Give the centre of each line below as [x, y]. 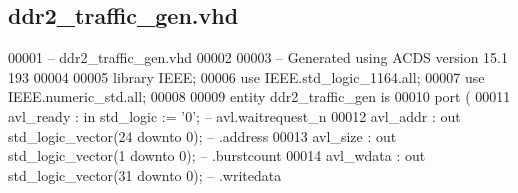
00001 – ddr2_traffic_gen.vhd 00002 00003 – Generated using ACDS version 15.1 [258, 57]
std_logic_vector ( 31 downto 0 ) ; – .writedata [145, 174]
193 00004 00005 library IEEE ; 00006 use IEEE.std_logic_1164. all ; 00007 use [246, 76]
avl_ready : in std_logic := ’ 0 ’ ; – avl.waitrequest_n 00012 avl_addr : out [234, 115]
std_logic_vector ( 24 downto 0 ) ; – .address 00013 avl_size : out [202, 135]
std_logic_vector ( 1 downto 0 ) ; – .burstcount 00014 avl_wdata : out [217, 155]
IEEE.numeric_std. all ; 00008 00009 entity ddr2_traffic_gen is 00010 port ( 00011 [259, 96]
